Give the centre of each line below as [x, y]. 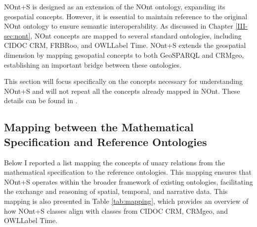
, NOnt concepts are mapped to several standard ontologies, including [136, 35]
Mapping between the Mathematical [99, 127]
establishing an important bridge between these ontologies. [93, 64]
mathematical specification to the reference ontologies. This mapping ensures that [128, 172]
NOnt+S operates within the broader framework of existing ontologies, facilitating [128, 181]
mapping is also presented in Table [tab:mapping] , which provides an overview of [126, 201]
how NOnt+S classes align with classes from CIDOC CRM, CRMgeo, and [116, 210]
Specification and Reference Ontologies [106, 141]
